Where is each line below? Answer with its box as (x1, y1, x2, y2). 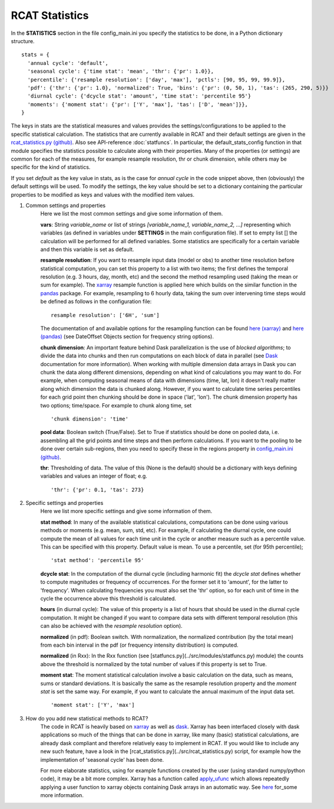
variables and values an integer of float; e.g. (40, 472, 147, 479)
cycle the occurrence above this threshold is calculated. (40, 595, 177, 602)
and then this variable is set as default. (40, 246, 134, 253)
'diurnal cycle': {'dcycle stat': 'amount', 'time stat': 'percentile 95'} (27, 93, 252, 100)
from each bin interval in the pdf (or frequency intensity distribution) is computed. (40, 641, 239, 648)
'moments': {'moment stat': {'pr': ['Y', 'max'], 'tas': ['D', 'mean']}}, (27, 101, 249, 107)
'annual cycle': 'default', (27, 60, 109, 66)
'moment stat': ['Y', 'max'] (51, 702, 135, 709)
